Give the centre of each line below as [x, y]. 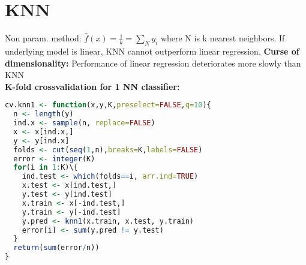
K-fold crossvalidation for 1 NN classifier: [92, 86]
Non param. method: [43, 38]
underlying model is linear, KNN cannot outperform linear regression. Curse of [152, 51]
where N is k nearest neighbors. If [223, 38]
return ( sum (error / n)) [56, 248]
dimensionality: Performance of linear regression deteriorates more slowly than [153, 63]
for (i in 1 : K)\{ [46, 168]
